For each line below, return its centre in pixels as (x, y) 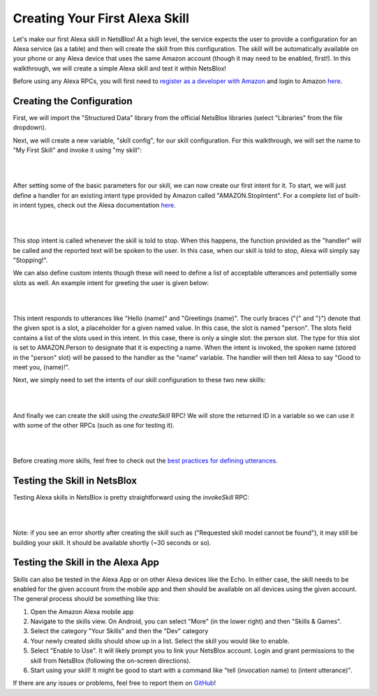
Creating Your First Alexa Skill (101, 18)
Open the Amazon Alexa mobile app (82, 611)
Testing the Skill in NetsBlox (75, 480)
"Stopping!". (30, 260)
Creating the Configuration (73, 101)
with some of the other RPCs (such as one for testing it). (94, 425)
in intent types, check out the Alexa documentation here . (94, 205)
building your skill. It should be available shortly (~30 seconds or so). (112, 542)
